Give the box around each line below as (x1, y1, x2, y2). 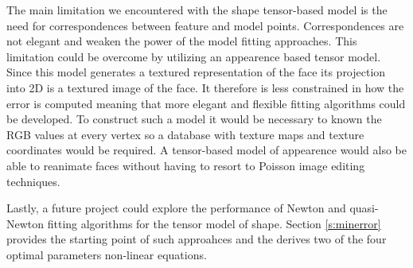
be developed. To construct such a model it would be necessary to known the (6, 111, 382, 127)
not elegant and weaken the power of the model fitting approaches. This (6, 33, 357, 49)
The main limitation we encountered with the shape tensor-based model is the (6, 2, 388, 17)
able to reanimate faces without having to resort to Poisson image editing (6, 157, 365, 173)
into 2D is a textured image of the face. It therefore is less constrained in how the (6, 79, 404, 95)
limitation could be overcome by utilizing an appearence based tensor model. (6, 48, 381, 64)
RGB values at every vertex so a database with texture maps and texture (6, 126, 364, 142)
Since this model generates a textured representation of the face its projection (6, 64, 386, 80)
